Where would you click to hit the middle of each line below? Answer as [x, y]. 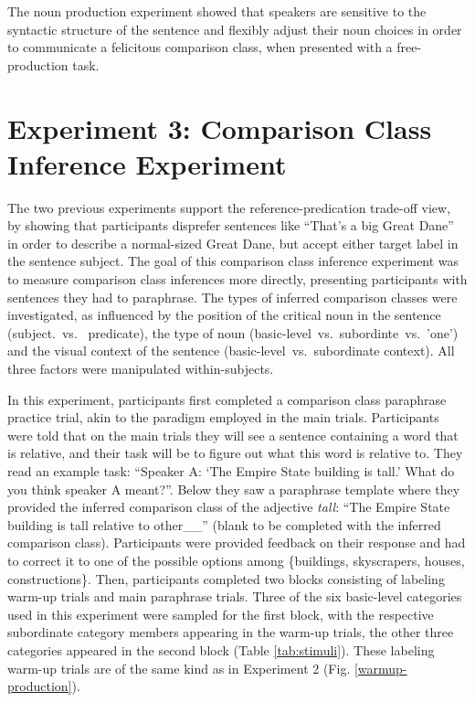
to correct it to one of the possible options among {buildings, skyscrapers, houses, [236, 560]
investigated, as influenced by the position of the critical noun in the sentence [224, 315]
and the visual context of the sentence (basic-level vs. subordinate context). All [231, 351]
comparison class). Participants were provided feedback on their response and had [237, 542]
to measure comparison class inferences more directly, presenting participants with [237, 279]
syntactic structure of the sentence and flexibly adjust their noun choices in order [235, 29]
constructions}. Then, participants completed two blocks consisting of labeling [226, 578]
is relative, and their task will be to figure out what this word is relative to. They [235, 453]
